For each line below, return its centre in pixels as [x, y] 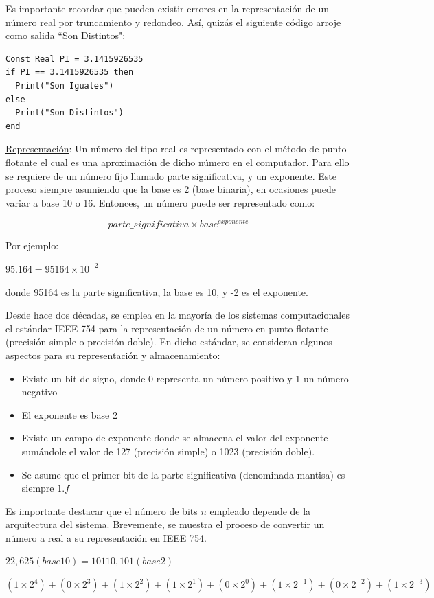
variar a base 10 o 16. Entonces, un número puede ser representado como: [160, 202]
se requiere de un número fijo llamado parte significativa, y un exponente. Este [171, 175]
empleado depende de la [260, 510]
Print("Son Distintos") [69, 113]
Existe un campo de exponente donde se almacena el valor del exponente [175, 438]
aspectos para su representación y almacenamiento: [113, 355]
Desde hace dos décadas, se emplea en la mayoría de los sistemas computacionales [178, 315]
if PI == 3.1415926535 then [70, 72]
